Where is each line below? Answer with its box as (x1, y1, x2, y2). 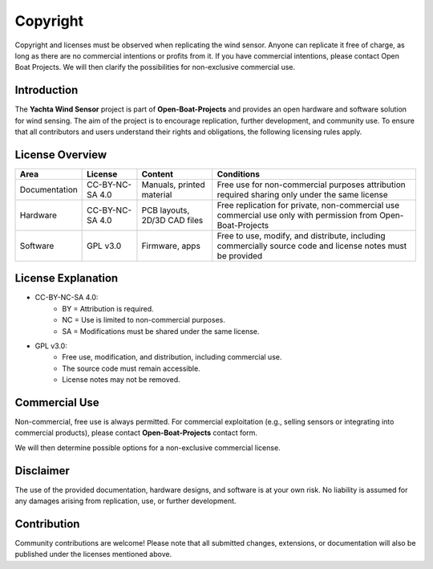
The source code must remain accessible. (62, 364, 200, 373)
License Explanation (14, 271, 119, 285)
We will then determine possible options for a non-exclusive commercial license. (14, 442, 281, 453)
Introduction (14, 83, 79, 97)
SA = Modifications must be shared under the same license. (62, 326, 260, 336)
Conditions (216, 169, 261, 180)
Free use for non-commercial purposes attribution (216, 179, 406, 190)
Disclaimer (14, 464, 70, 478)
